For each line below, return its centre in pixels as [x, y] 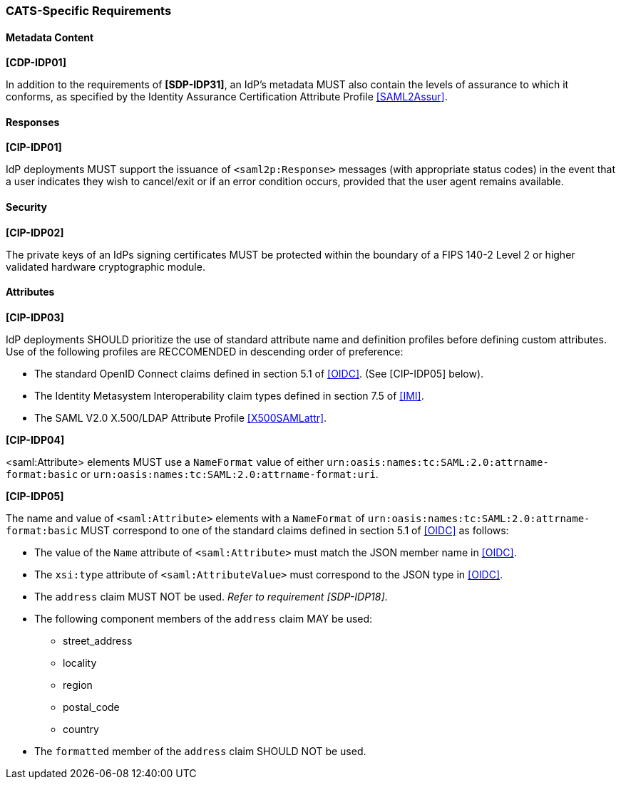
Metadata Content [50, 37]
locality [80, 662]
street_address [98, 640]
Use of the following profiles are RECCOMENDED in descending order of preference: [205, 351]
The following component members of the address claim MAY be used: [204, 618]
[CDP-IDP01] [36, 63]
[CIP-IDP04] [35, 440]
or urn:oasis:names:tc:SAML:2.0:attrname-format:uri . [230, 474]
